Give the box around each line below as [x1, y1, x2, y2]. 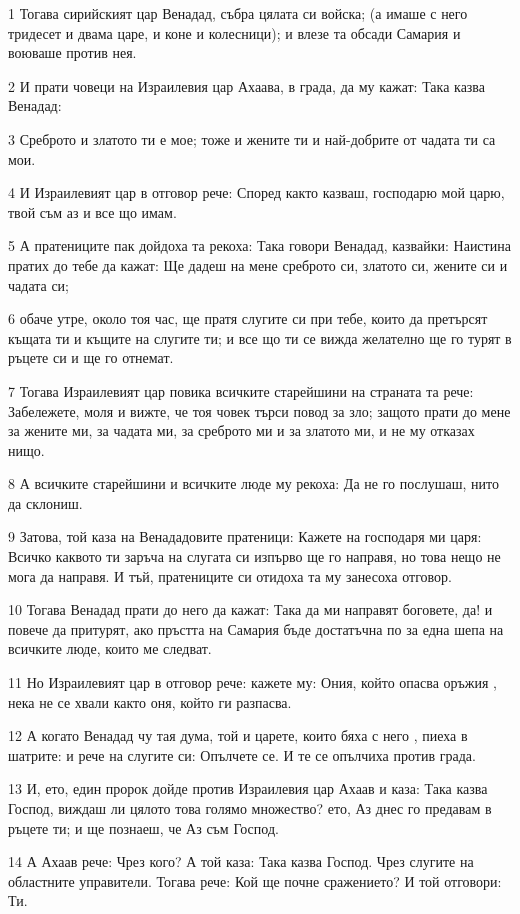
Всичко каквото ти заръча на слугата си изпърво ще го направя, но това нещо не [8, 546, 501, 567]
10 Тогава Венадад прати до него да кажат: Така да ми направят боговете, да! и [8, 599, 493, 620]
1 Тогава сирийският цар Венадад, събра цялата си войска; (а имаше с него [8, 3, 468, 23]
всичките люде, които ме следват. [8, 638, 212, 659]
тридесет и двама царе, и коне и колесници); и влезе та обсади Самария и [8, 22, 461, 43]
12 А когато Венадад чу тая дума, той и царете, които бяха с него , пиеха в [8, 725, 468, 746]
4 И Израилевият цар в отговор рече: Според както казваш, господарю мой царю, [8, 182, 505, 203]
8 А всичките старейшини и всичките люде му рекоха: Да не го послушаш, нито [8, 473, 499, 494]
